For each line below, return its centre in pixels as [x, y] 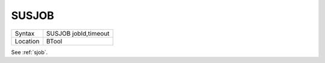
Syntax [25, 33]
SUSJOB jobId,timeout [78, 33]
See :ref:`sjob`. [29, 52]
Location [27, 41]
